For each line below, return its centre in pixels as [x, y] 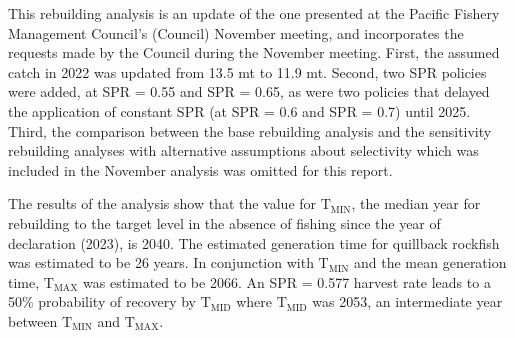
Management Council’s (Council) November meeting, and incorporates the [236, 32]
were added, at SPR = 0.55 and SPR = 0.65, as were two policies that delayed [249, 91]
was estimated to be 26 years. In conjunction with [161, 262]
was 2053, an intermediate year [407, 301]
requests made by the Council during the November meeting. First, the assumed [254, 52]
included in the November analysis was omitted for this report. [200, 169]
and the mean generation [430, 262]
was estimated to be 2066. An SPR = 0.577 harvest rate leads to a [287, 281]
